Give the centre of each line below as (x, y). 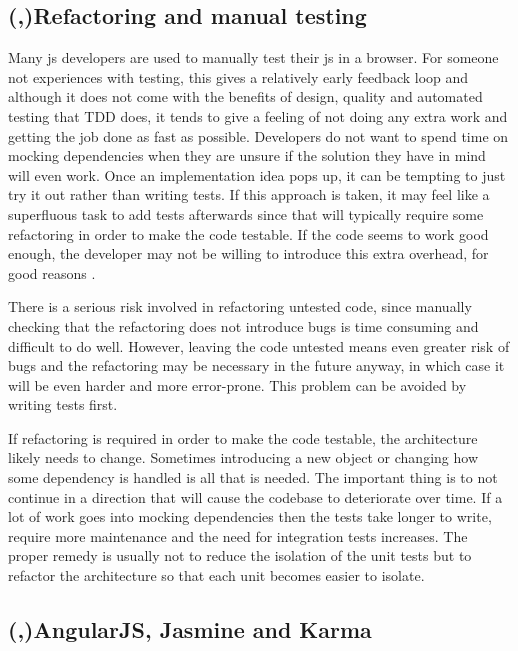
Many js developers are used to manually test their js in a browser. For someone (253, 57)
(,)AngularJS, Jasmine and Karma (190, 629)
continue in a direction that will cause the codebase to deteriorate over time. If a (255, 496)
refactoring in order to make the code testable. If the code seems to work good (248, 233)
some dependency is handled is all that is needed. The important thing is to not (253, 477)
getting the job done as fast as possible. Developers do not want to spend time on (258, 135)
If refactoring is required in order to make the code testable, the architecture (243, 437)
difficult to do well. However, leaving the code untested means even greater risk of (259, 345)
